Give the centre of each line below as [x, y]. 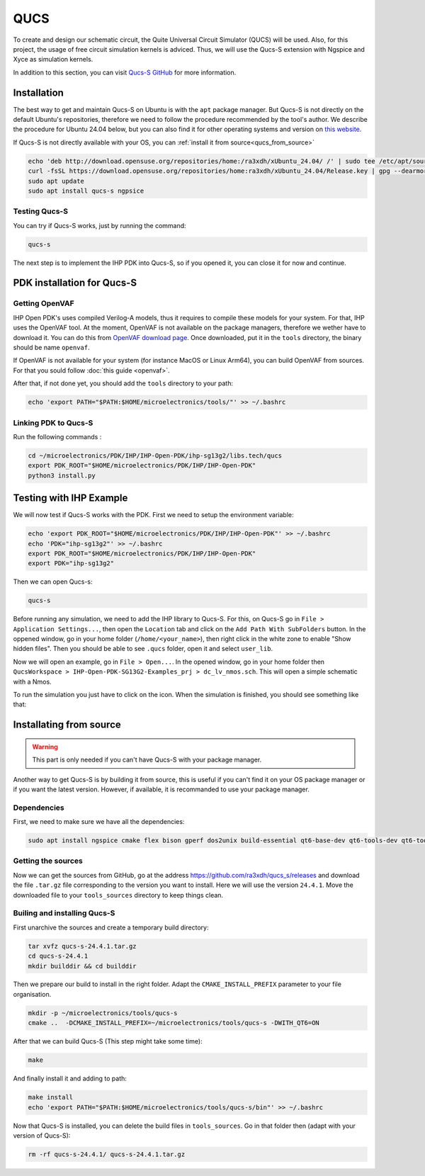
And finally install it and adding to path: [70, 1079]
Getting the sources [48, 861]
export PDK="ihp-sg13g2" [71, 564]
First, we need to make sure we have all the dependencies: [99, 822]
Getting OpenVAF [44, 303]
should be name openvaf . [51, 347]
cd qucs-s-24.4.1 [58, 956]
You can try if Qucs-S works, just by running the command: [100, 225]
